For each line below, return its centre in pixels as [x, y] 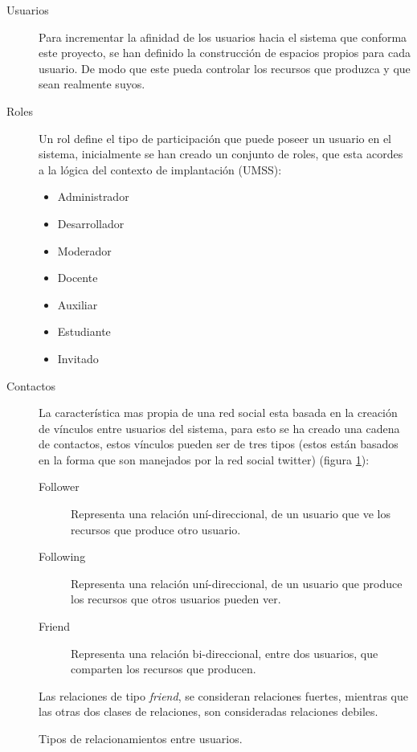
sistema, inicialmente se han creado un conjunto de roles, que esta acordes [221, 154]
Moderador [84, 250]
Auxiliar [78, 304]
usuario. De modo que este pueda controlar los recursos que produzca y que [225, 68]
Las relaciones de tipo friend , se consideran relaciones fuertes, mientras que [223, 695]
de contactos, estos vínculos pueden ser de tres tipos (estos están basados [219, 444]
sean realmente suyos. [92, 84]
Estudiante [84, 331]
